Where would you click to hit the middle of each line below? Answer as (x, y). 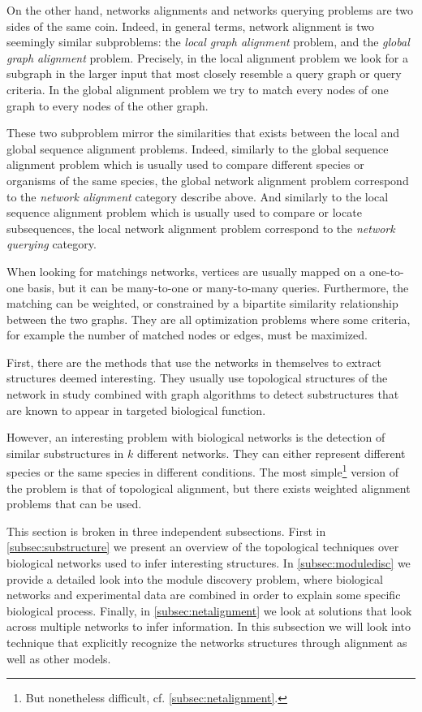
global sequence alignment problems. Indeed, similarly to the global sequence (198, 148)
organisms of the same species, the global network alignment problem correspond (208, 180)
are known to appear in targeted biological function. (136, 410)
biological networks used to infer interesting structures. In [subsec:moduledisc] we (209, 563)
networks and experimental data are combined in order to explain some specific (204, 595)
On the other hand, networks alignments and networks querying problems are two (210, 10)
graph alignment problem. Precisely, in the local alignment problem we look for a (207, 57)
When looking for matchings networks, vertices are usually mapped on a (186, 271)
